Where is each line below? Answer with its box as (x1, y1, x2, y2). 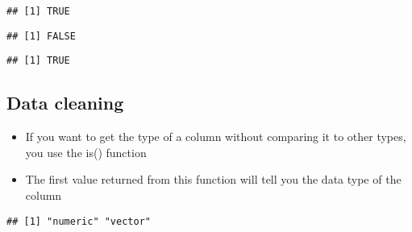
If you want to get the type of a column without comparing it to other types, (25, 128, 406, 145)
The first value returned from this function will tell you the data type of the (25, 171, 402, 188)
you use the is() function (25, 143, 147, 160)
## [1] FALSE (6, 30, 76, 42)
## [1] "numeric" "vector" (6, 215, 151, 227)
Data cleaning (6, 90, 124, 115)
